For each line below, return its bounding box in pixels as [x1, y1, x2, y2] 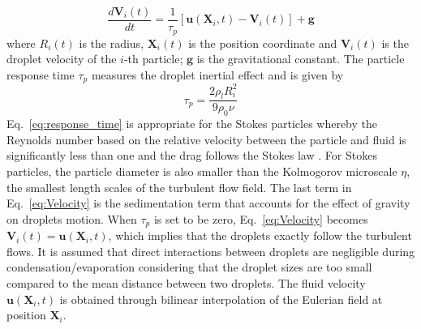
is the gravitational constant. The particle [196, 50, 405, 67]
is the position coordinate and [188, 34, 337, 51]
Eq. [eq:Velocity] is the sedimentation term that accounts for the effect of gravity [6, 194, 410, 211]
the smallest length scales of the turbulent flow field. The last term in [6, 178, 352, 195]
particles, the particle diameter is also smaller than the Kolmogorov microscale [6, 163, 397, 180]
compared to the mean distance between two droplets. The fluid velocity [6, 275, 366, 292]
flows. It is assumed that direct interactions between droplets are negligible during [6, 242, 415, 259]
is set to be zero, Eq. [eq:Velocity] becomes [153, 210, 368, 227]
